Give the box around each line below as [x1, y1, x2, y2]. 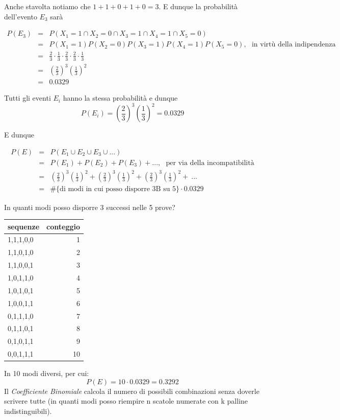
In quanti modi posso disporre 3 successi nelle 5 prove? [4, 201, 175, 212]
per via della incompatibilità [166, 159, 254, 167]
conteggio [46, 221, 81, 231]
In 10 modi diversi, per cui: [4, 368, 89, 379]
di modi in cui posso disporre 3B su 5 [60, 185, 176, 193]
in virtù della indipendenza [251, 41, 336, 49]
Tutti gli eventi [4, 92, 51, 103]
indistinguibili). [4, 405, 52, 416]
